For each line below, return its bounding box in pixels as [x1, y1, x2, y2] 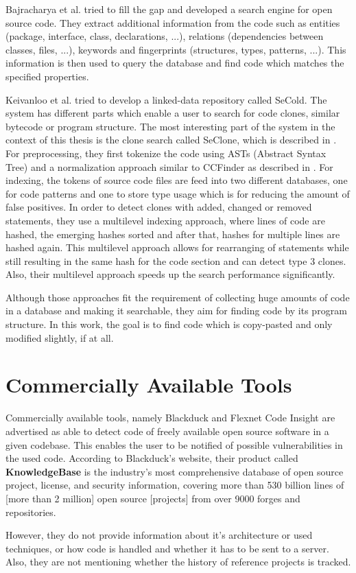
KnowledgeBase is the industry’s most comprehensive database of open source [5, 464, 344, 478]
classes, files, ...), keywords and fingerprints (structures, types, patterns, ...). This [5, 42, 346, 56]
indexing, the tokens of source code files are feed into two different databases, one [5, 173, 348, 187]
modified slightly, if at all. [5, 330, 114, 344]
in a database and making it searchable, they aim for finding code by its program [5, 303, 347, 318]
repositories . [5, 504, 56, 519]
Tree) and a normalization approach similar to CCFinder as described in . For [5, 159, 333, 174]
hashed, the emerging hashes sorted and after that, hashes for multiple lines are [5, 226, 340, 241]
